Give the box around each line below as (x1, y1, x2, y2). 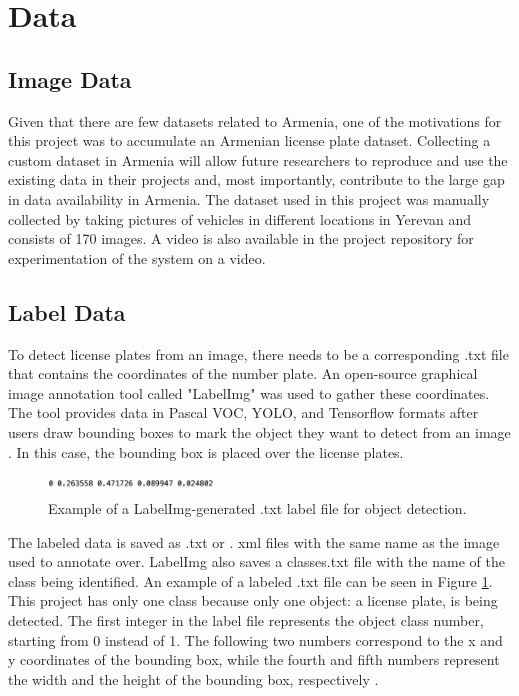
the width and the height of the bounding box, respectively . (8, 668, 379, 689)
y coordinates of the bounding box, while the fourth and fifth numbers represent (8, 649, 500, 670)
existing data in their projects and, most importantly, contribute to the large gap (8, 169, 505, 190)
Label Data (8, 296, 126, 327)
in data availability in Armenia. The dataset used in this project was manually (8, 188, 490, 209)
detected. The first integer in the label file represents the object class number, (8, 609, 484, 630)
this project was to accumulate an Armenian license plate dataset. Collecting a (8, 130, 491, 151)
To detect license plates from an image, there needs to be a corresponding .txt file (8, 343, 509, 364)
